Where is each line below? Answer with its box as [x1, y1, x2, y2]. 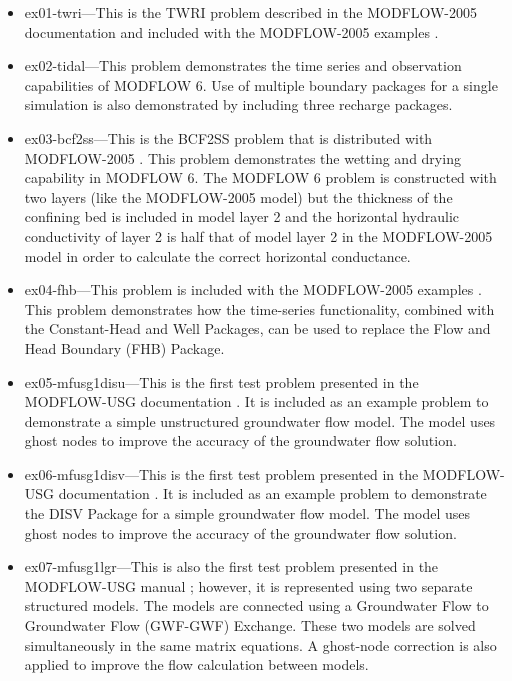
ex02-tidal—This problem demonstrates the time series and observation [24, 55, 462, 76]
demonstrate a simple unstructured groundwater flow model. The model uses [24, 410, 496, 431]
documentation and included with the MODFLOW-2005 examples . [24, 21, 439, 42]
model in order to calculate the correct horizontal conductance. [24, 245, 411, 266]
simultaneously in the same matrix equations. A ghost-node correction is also [24, 634, 497, 655]
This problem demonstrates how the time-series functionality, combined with [24, 298, 495, 319]
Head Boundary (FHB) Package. [24, 337, 225, 358]
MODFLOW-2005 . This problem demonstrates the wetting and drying [24, 147, 461, 168]
